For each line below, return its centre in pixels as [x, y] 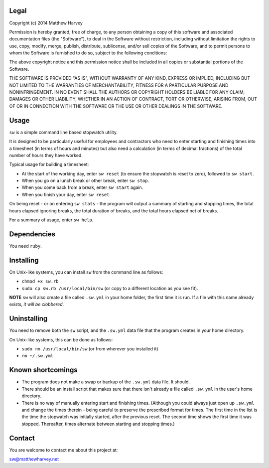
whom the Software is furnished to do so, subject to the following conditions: [88, 53]
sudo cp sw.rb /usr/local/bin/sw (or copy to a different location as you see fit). [110, 288]
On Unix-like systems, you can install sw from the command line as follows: [86, 272]
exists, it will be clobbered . [37, 305]
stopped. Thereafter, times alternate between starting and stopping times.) [98, 424]
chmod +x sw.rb [40, 281]
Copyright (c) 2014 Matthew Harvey [46, 23]
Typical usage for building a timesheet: [49, 164]
